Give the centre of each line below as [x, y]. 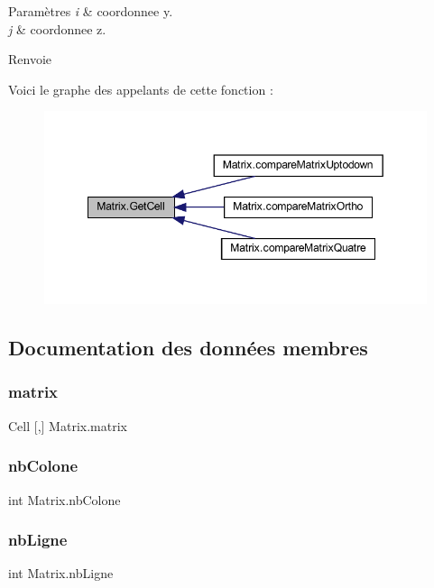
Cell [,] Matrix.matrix [68, 425]
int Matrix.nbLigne [61, 573]
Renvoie [30, 59]
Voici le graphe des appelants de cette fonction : [141, 89]
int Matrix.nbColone [65, 499]
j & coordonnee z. [57, 28]
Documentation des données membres [188, 348]
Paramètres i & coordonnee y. [91, 11]
